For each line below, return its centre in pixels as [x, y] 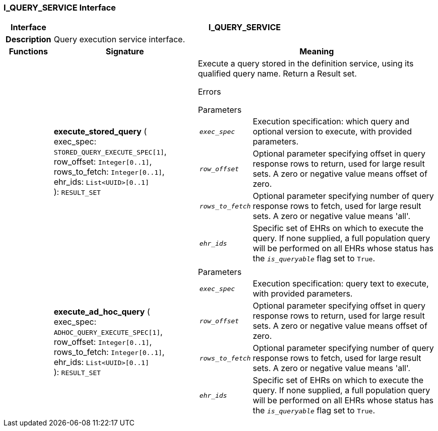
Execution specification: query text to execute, [341, 284]
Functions [28, 52]
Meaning [317, 52]
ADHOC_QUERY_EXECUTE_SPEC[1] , [108, 332]
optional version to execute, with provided [332, 132]
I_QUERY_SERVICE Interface [60, 8]
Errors [209, 92]
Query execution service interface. [119, 40]
